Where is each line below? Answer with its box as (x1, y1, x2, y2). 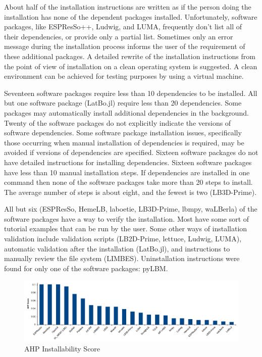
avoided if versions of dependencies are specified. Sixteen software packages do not (4, 147, 258, 158)
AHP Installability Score (24, 343, 100, 353)
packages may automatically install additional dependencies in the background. (4, 107, 249, 118)
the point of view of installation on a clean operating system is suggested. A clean (4, 61, 257, 71)
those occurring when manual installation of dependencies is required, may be (4, 137, 244, 147)
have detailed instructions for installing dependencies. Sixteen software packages (4, 157, 252, 167)
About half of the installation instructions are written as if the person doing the (4, 2, 251, 12)
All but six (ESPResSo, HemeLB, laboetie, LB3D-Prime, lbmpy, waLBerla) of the (4, 203, 257, 214)
